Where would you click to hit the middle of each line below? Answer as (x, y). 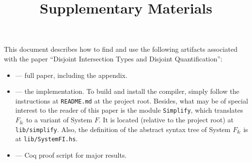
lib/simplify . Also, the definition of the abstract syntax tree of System (123, 129)
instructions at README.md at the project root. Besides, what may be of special (132, 100)
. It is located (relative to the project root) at (166, 120)
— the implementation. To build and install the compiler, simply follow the (127, 91)
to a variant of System (59, 120)
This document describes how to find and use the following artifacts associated (121, 49)
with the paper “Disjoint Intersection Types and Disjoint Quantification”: (113, 58)
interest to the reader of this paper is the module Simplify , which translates (129, 110)
